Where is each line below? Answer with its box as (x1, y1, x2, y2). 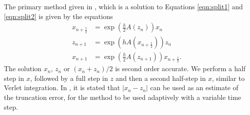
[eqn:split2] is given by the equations (4, 11, 113, 21)
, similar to (212, 73, 245, 83)
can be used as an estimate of (150, 82, 239, 93)
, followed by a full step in (30, 73, 108, 83)
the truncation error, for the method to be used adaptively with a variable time (4, 92, 241, 102)
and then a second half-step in (115, 73, 206, 83)
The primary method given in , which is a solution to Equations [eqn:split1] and (4, 1, 243, 11)
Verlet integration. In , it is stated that (4, 82, 120, 93)
